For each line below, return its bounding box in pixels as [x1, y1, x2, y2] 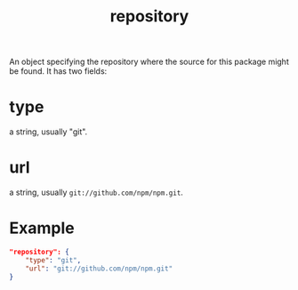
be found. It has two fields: [9, 66, 108, 77]
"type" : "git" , [25, 255, 82, 264]
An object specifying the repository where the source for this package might [9, 56, 289, 68]
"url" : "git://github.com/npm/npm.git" [25, 264, 173, 273]
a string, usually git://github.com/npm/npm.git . [9, 187, 184, 197]
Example [9, 218, 75, 238]
